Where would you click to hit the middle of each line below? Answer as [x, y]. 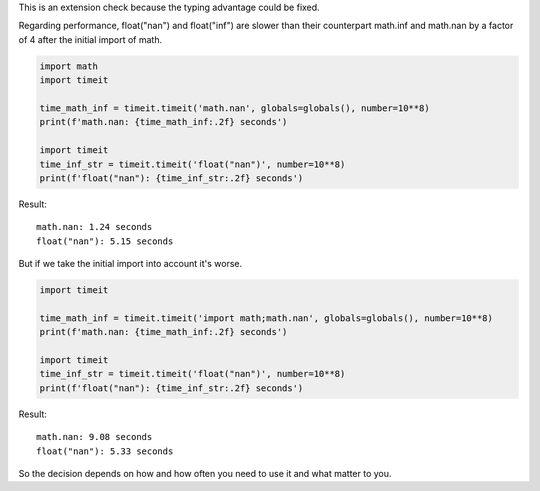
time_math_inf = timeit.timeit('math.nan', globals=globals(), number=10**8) [234, 108]
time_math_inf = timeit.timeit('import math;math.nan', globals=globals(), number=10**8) [266, 318]
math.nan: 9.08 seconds [94, 437]
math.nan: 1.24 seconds [94, 227]
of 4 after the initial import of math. [90, 39]
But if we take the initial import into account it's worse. [130, 264]
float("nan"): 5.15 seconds [105, 241]
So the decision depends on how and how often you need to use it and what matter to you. [205, 473]
